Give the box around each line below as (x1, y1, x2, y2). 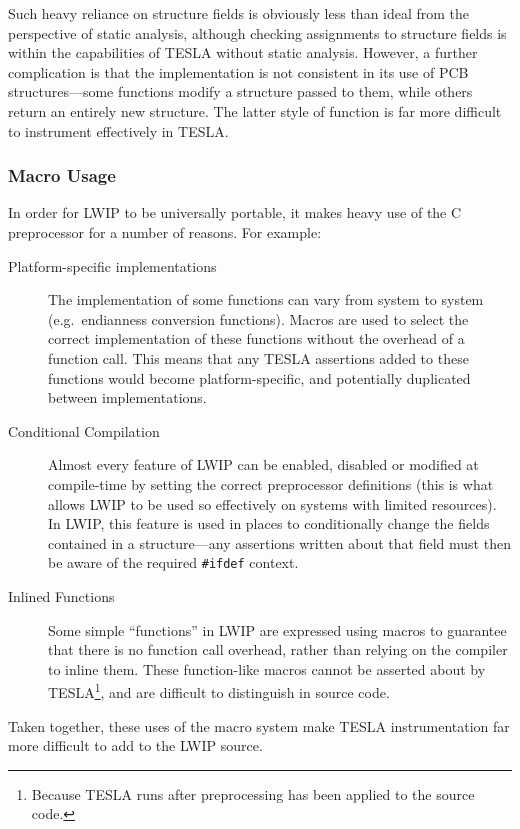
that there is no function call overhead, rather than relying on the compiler (48, 639, 508, 660)
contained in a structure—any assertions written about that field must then (48, 532, 511, 553)
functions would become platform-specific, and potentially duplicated (48, 367, 471, 388)
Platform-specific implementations (8, 255, 217, 276)
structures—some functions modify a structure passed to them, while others (8, 81, 473, 102)
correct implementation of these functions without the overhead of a (48, 328, 465, 349)
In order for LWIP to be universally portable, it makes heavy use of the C (8, 202, 462, 223)
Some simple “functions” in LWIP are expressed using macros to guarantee (48, 619, 507, 640)
